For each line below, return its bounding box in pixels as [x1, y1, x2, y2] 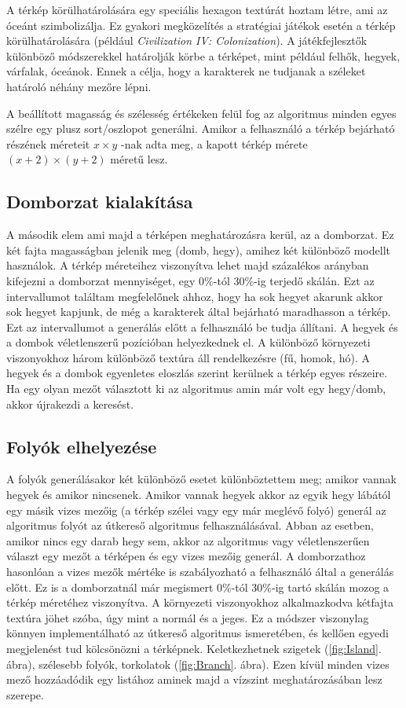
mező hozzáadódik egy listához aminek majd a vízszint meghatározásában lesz [6, 671, 382, 688]
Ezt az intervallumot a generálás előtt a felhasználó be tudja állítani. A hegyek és [6, 318, 398, 335]
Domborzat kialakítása [6, 189, 193, 214]
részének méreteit [6, 135, 90, 152]
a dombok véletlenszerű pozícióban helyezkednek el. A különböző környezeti [6, 334, 371, 350]
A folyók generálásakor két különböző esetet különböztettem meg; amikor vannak [6, 471, 397, 487]
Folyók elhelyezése [6, 434, 157, 458]
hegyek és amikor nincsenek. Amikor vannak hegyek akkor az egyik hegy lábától [6, 486, 391, 503]
